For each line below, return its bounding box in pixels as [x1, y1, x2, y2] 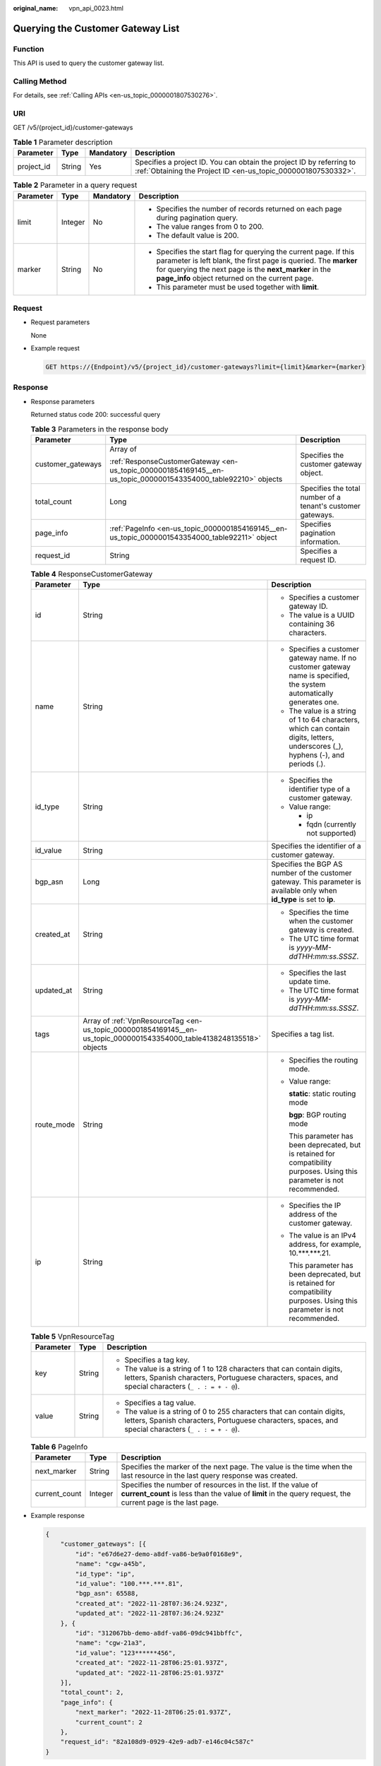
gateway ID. [289, 601, 328, 611]
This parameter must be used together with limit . [156, 282, 320, 292]
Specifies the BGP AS [271, 859, 343, 869]
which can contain [289, 724, 350, 734]
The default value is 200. [156, 230, 239, 240]
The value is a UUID [289, 610, 355, 620]
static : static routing [289, 1089, 356, 1098]
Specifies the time [289, 908, 349, 918]
